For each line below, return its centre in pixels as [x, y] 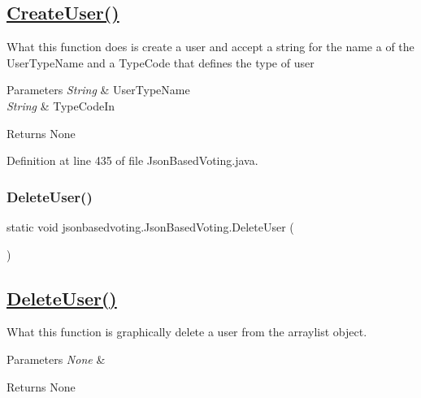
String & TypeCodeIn [61, 105]
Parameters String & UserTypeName [98, 90]
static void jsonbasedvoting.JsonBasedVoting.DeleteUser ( [150, 226]
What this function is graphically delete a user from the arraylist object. [187, 332]
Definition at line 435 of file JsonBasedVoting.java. [132, 160]
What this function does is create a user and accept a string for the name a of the [210, 47]
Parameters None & [56, 359]
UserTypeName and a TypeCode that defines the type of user [161, 62]
